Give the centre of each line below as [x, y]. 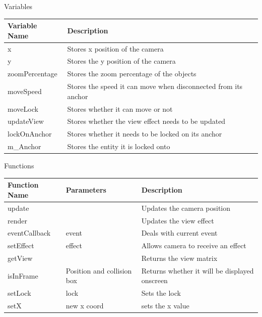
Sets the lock [161, 293]
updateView [26, 121]
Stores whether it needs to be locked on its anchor [145, 134]
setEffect [21, 245]
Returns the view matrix [179, 258]
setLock [19, 293]
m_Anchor [24, 146]
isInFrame [23, 275]
